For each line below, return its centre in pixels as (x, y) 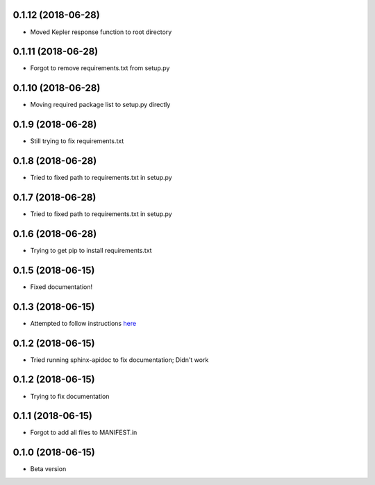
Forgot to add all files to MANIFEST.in (84, 433)
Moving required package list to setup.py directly (100, 105)
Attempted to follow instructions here (83, 323)
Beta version (48, 469)
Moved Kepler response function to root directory (101, 32)
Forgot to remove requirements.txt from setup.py (100, 68)
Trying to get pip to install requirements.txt (91, 250)
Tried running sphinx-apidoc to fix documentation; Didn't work (119, 360)
